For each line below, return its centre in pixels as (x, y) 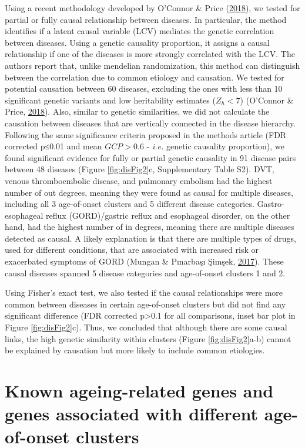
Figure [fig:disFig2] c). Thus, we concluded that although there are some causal (146, 327)
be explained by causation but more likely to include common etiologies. (135, 350)
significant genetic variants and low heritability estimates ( (110, 100)
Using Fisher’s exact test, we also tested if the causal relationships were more (144, 292)
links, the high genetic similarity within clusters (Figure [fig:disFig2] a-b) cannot (148, 338)
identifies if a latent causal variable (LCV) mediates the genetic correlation (140, 31)
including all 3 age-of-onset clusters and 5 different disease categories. (130, 204)
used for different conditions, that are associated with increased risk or (132, 250)
